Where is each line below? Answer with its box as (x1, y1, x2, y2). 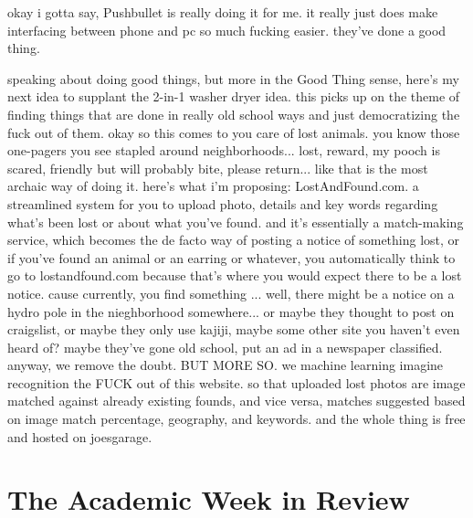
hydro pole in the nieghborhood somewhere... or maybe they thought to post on (7, 301, 455, 321)
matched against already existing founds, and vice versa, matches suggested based (7, 391, 466, 410)
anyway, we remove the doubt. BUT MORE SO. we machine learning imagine (7, 355, 444, 375)
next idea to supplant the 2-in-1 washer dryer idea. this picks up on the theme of (7, 87, 460, 106)
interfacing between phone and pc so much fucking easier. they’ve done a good (7, 20, 447, 39)
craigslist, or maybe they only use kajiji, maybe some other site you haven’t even (7, 320, 460, 339)
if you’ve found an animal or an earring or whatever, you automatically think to (7, 248, 456, 267)
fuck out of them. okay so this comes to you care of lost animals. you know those (7, 122, 460, 142)
